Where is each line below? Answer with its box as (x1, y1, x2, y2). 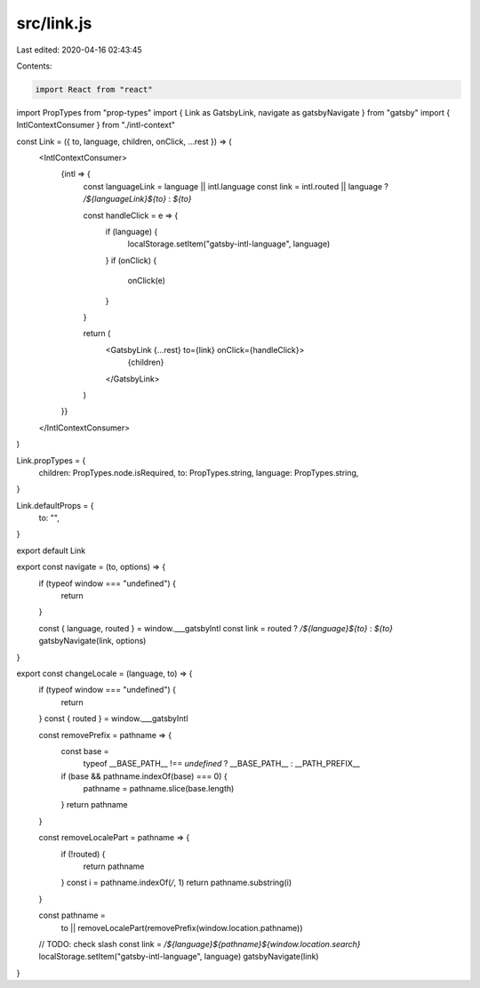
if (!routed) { (60, 848, 106, 859)
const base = (60, 745, 109, 756)
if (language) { (105, 227, 158, 237)
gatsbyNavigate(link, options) (38, 636, 147, 647)
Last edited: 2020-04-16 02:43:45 (16, 44, 142, 55)
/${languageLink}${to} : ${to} (83, 194, 192, 205)
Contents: (16, 60, 52, 71)
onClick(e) (127, 276, 166, 286)
